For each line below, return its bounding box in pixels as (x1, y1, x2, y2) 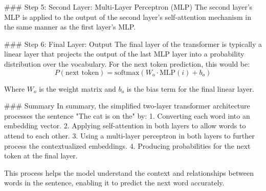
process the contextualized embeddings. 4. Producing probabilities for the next (4, 140, 251, 151)
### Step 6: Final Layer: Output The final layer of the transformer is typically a (4, 38, 262, 49)
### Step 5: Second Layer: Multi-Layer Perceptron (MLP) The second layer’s (4, 2, 253, 12)
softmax (115, 69, 140, 76)
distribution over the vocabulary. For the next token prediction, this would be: (4, 58, 250, 69)
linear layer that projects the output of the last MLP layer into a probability (4, 48, 245, 59)
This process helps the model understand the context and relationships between (4, 167, 254, 178)
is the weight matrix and (39, 83, 116, 94)
